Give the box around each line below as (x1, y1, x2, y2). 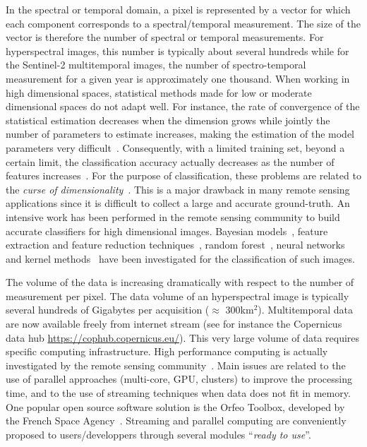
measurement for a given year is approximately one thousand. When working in (6, 71, 350, 85)
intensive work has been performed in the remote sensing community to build (6, 209, 340, 224)
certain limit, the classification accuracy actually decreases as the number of (6, 154, 335, 169)
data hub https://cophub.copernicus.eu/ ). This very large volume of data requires (6, 330, 360, 345)
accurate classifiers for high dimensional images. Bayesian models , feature (6, 223, 328, 238)
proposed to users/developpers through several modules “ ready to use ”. (6, 427, 311, 441)
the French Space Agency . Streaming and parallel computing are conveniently (6, 413, 347, 428)
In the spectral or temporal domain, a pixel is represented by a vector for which (6, 2, 351, 16)
